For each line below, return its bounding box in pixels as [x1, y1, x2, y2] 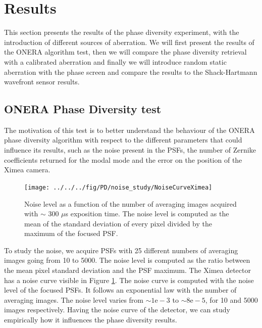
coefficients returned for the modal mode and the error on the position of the [4, 154, 242, 165]
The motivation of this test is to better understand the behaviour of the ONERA [4, 124, 255, 135]
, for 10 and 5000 [205, 294, 258, 305]
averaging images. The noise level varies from [4, 294, 144, 305]
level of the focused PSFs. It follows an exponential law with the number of [4, 285, 237, 295]
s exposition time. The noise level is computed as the [65, 208, 229, 219]
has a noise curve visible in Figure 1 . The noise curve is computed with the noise [4, 274, 254, 285]
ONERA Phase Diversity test [4, 101, 162, 117]
